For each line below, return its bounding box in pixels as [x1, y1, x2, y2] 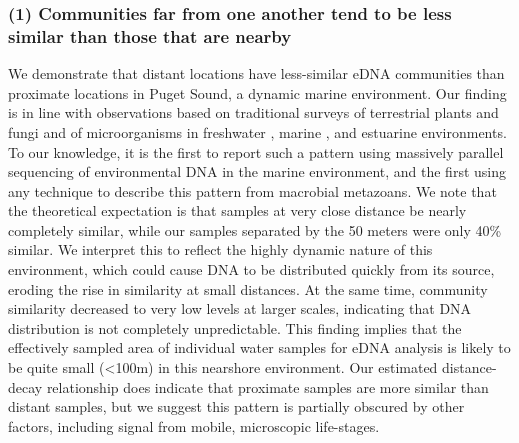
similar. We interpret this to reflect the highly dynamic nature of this [8, 239, 433, 260]
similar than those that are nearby [8, 23, 292, 48]
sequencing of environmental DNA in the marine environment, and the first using [8, 161, 506, 182]
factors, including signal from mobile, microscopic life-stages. [8, 415, 380, 436]
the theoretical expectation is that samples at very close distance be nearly [8, 200, 467, 221]
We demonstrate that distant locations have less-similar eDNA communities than [8, 63, 505, 84]
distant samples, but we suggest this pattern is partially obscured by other [8, 396, 465, 417]
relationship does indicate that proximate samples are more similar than [46, 376, 489, 397]
